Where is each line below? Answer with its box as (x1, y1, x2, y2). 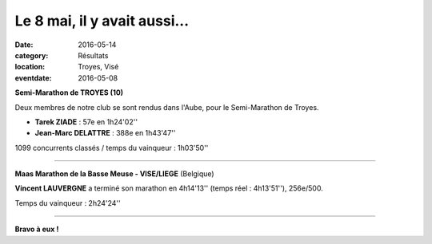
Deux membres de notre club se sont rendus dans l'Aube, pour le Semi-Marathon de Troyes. (14, 102, 319, 112)
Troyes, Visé (78, 62, 119, 72)
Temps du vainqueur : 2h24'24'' (14, 198, 121, 207)
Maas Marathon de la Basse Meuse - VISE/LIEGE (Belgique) (14, 169, 215, 179)
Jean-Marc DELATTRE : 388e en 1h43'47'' (34, 128, 176, 138)
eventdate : (14, 73, 52, 83)
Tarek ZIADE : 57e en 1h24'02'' (34, 116, 138, 127)
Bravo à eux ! (14, 224, 59, 234)
